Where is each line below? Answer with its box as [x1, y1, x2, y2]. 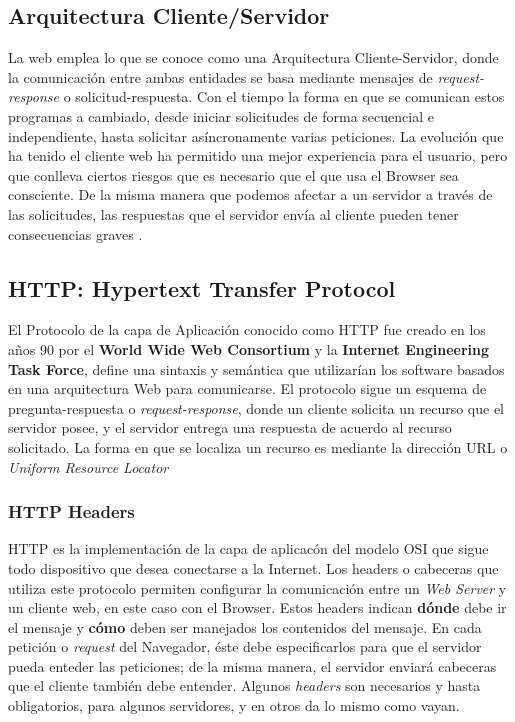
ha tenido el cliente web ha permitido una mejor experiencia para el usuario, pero [8, 145, 508, 166]
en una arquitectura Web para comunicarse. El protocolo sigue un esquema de [8, 378, 487, 399]
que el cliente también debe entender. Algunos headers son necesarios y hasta [8, 675, 481, 696]
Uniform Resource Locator [8, 456, 169, 477]
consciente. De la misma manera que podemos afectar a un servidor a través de [8, 184, 493, 205]
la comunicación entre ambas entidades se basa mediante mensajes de [8, 66, 433, 87]
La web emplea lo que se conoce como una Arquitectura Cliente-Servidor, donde [8, 47, 499, 68]
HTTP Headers [8, 499, 135, 524]
